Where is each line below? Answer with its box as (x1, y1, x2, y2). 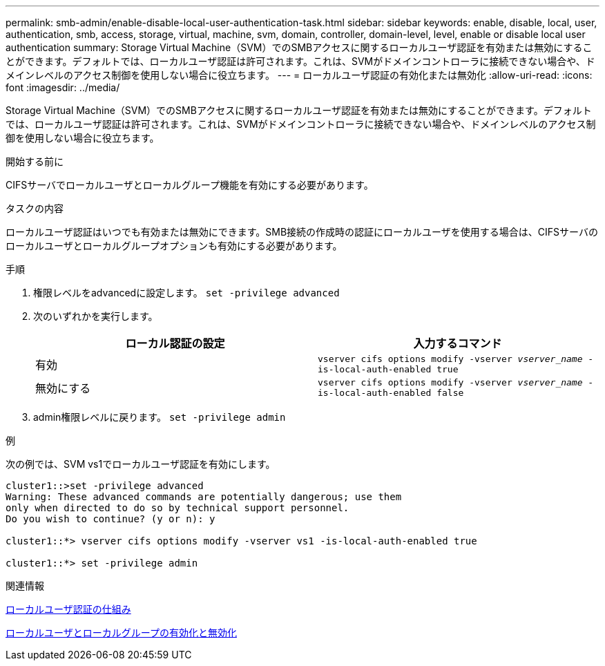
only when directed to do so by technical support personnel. (6, 502, 349, 513)
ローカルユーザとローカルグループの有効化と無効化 (6, 627, 237, 638)
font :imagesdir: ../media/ (6, 82, 120, 93)
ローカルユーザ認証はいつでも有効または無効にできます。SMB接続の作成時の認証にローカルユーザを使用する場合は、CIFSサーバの (6, 226, 598, 238)
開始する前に (6, 155, 64, 167)
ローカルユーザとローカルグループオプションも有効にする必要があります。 (6, 240, 343, 251)
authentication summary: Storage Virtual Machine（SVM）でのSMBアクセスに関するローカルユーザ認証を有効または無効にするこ (6, 41, 593, 53)
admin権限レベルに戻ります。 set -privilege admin (33, 411, 286, 423)
